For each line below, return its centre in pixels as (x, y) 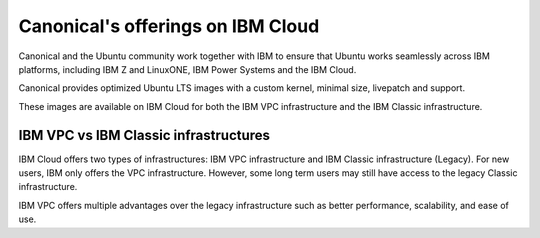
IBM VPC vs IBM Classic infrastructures (144, 135)
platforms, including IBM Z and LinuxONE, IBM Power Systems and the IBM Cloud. (187, 69)
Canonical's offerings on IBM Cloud (169, 26)
